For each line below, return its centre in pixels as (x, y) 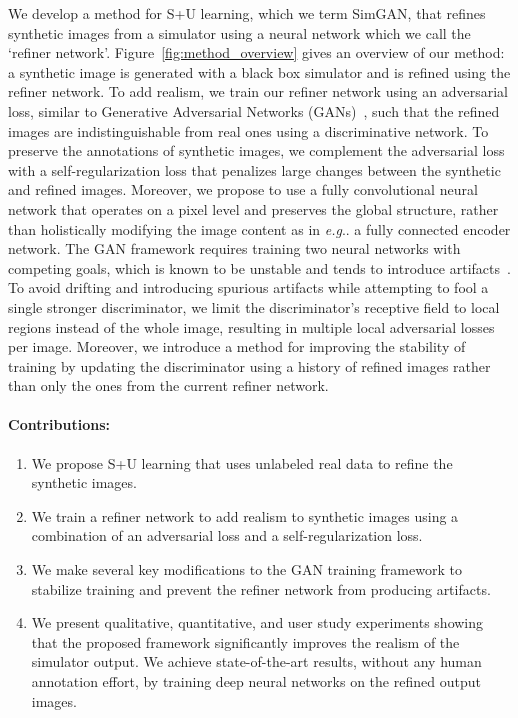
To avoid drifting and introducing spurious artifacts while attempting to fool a (248, 287)
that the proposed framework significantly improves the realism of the (245, 641)
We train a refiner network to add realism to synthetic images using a (245, 515)
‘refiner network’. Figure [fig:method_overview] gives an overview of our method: (256, 52)
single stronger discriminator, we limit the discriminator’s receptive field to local (254, 306)
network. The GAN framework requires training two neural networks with (234, 248)
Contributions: (59, 424)
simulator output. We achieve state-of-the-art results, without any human (256, 661)
